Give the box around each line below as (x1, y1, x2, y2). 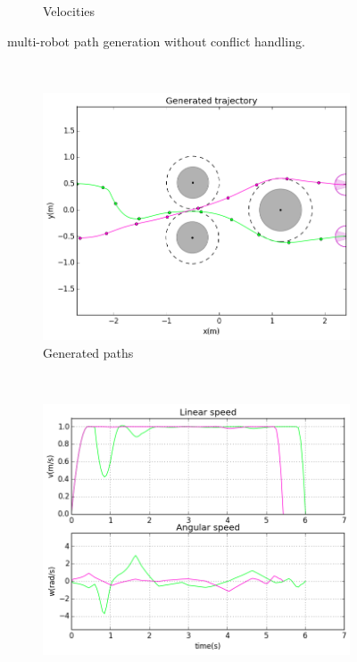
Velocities (43, 2, 95, 20)
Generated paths (43, 343, 134, 361)
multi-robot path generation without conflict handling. (7, 31, 305, 50)
